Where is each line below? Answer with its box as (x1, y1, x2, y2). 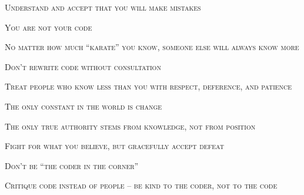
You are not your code (5, 21, 92, 33)
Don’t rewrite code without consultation (5, 60, 161, 72)
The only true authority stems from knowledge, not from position (5, 120, 256, 132)
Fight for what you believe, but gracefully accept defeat (5, 140, 224, 152)
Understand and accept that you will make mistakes (5, 1, 201, 13)
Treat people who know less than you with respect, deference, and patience (5, 80, 292, 92)
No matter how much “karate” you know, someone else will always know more (5, 41, 299, 53)
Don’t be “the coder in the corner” (5, 159, 139, 171)
